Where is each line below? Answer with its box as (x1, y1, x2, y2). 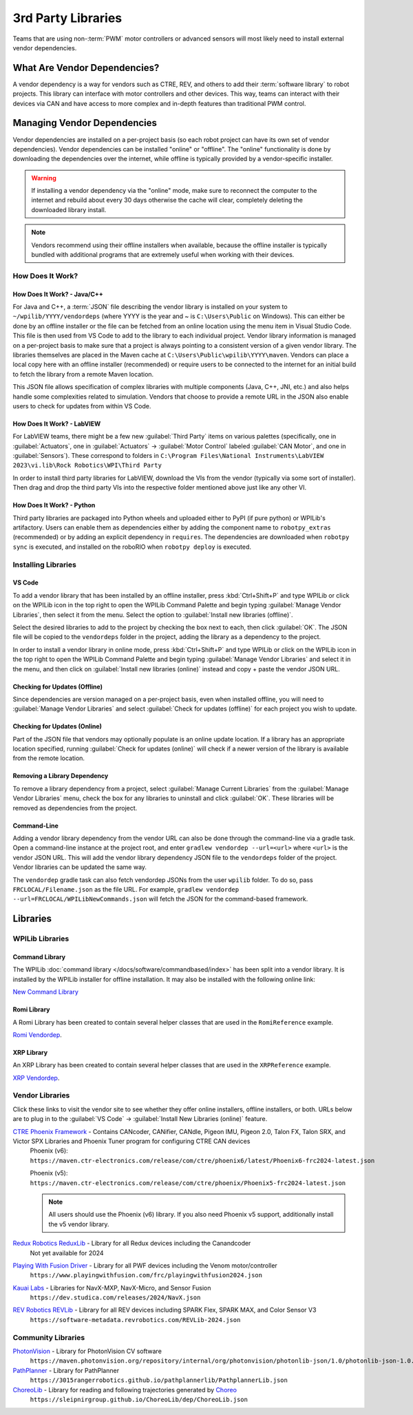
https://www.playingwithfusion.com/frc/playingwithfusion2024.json (30, 1271, 263, 1279)
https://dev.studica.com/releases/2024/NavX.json (30, 1294, 201, 1301)
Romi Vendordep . (12, 1030, 62, 1039)
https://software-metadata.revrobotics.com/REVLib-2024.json (30, 1316, 241, 1323)
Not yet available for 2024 (30, 1248, 104, 1257)
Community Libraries (12, 1332, 85, 1342)
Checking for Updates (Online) (12, 722, 103, 731)
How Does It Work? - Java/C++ (12, 290, 103, 298)
